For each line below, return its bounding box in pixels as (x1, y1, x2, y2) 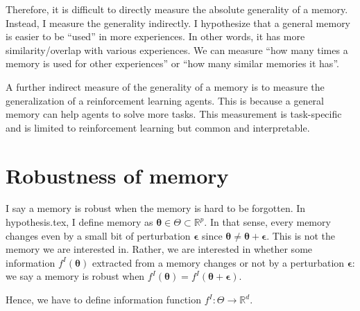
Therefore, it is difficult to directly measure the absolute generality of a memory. (6, 2, 348, 16)
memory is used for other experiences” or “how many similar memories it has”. (6, 56, 339, 71)
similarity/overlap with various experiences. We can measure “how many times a (6, 42, 348, 57)
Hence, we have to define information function (6, 292, 201, 307)
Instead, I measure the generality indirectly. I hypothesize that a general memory (6, 15, 351, 30)
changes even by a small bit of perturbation (6, 228, 191, 242)
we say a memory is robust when (6, 269, 145, 283)
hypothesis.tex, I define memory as (6, 215, 153, 229)
